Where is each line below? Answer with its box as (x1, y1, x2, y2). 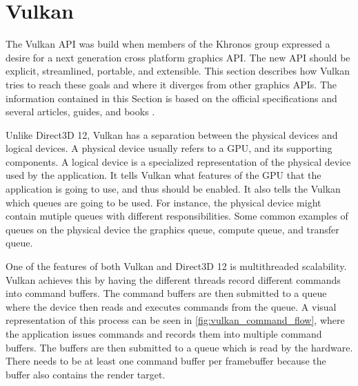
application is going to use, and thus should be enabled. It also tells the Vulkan (6, 182, 341, 196)
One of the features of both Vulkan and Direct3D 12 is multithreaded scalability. (6, 259, 347, 273)
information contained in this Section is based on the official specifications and (6, 90, 337, 105)
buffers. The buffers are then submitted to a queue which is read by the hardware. (6, 340, 353, 354)
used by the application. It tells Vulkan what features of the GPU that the (6, 168, 321, 182)
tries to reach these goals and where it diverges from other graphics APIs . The (6, 77, 337, 91)
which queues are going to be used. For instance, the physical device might (6, 195, 321, 209)
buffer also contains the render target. (6, 367, 166, 381)
